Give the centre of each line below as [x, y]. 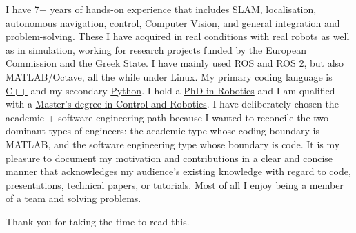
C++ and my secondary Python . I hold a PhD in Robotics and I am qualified [170, 90]
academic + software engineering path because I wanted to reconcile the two [167, 117]
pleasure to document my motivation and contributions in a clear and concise [169, 158]
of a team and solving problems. [73, 198]
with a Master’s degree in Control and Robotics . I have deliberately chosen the [172, 104]
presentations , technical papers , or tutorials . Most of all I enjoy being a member [175, 184]
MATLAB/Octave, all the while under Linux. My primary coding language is [169, 76]
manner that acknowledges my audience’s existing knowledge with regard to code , [178, 171]
